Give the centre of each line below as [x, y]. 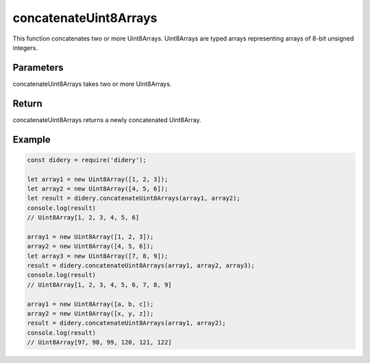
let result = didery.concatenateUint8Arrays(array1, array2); [134, 198]
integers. [25, 47]
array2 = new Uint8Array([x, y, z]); [90, 313]
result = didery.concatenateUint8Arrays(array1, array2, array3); [141, 266]
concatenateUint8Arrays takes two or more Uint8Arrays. [92, 84]
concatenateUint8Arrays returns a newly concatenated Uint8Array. [107, 119]
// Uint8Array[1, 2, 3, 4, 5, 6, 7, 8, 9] [99, 284]
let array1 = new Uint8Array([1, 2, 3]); [98, 179]
